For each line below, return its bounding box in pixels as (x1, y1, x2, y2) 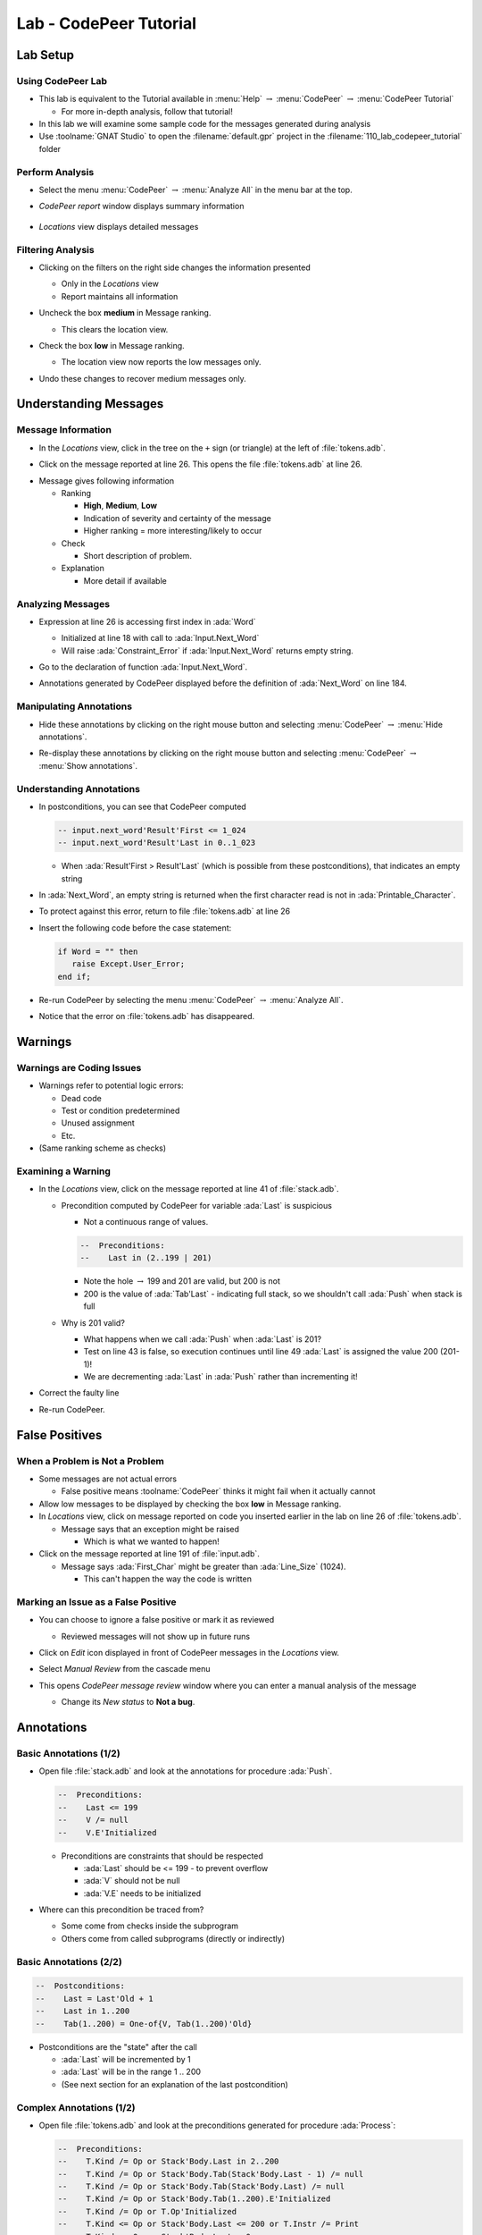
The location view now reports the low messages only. (61, 357, 262, 367)
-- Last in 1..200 (35, 2006, 130, 2016)
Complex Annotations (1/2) (16, 2101, 136, 2113)
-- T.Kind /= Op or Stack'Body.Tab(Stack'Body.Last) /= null (57, 2181, 345, 2192)
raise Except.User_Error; (71, 959, 186, 969)
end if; (57, 971, 91, 982)
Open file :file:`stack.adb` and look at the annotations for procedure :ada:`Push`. (38, 1766, 333, 1776)
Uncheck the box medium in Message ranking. (38, 308, 212, 318)
